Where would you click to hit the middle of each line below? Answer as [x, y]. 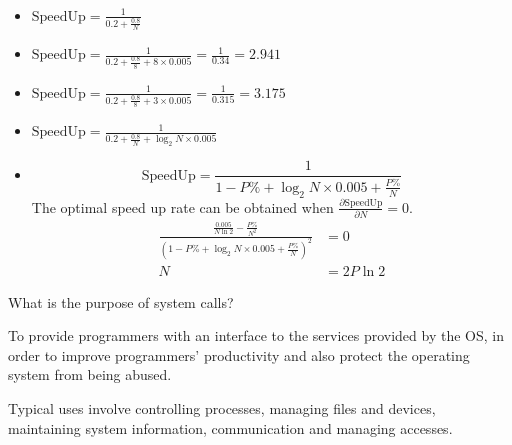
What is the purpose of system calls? [121, 301]
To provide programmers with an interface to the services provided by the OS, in [256, 335]
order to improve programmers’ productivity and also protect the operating [239, 354]
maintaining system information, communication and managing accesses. [230, 427]
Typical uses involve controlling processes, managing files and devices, [222, 407]
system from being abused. [90, 374]
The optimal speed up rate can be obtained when [182, 206]
